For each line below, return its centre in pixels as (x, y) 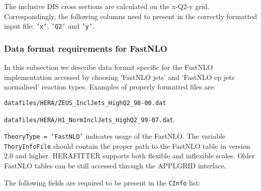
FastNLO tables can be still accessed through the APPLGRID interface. (115, 166)
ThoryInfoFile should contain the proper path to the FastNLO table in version (127, 146)
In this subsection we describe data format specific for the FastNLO (109, 67)
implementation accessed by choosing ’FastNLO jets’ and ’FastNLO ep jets (119, 77)
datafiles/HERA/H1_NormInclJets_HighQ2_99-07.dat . (90, 119)
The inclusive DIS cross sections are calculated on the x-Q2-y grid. (107, 6)
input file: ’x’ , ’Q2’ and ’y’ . (49, 26)
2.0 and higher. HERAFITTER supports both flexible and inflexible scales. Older (129, 156)
